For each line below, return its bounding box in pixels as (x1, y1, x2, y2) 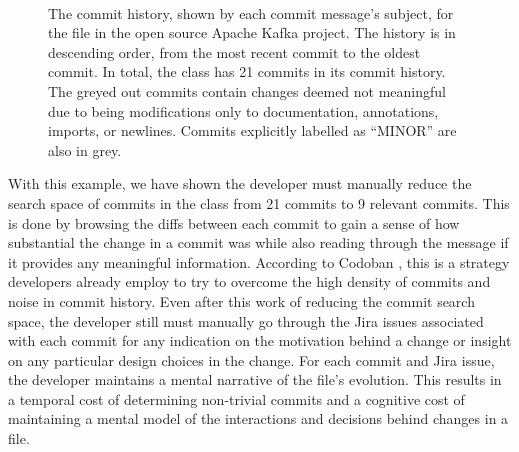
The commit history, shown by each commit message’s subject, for (48, 2, 454, 23)
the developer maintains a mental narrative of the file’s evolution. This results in (8, 369, 502, 390)
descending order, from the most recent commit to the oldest (48, 41, 421, 62)
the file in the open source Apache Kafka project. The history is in (48, 22, 456, 43)
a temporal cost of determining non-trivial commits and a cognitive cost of (8, 388, 465, 409)
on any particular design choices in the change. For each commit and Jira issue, (8, 349, 495, 370)
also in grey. (48, 139, 122, 160)
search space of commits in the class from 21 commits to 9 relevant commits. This (8, 192, 510, 213)
